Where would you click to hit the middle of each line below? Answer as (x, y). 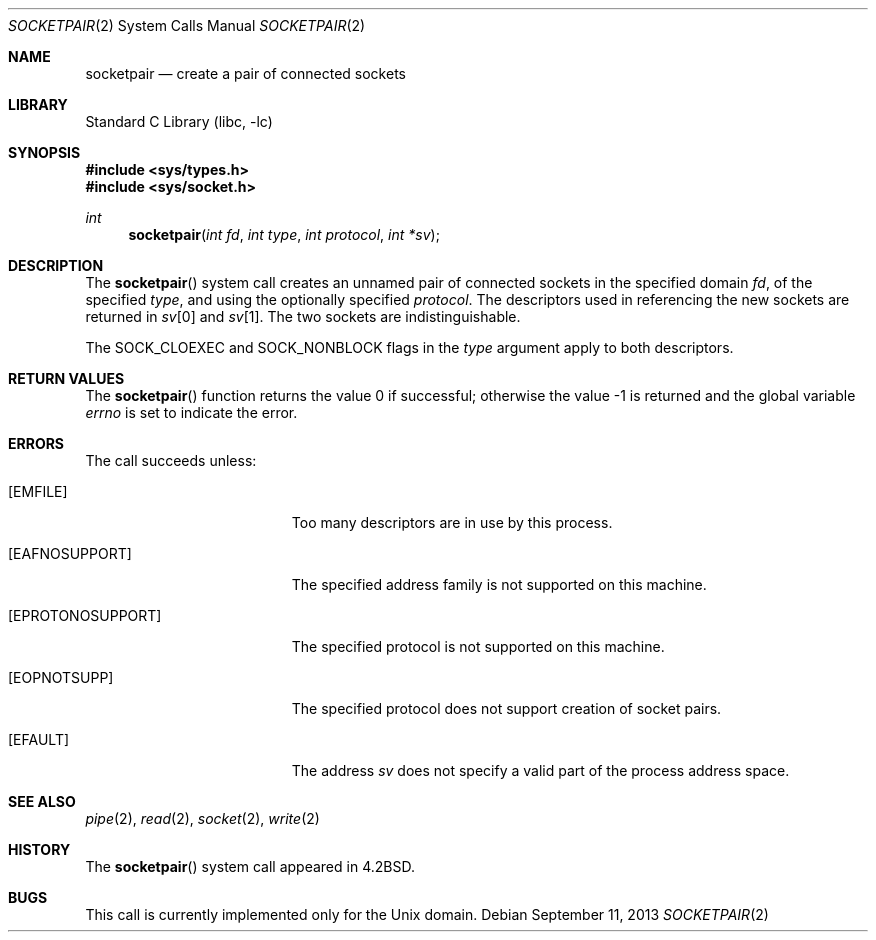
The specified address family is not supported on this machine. (499, 584)
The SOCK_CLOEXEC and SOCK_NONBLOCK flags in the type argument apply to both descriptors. (409, 347)
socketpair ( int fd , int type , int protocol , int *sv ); (284, 234)
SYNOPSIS (44, 152)
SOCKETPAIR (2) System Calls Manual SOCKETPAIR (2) (187, 25)
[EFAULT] (39, 739)
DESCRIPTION (56, 265)
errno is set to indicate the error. (191, 412)
